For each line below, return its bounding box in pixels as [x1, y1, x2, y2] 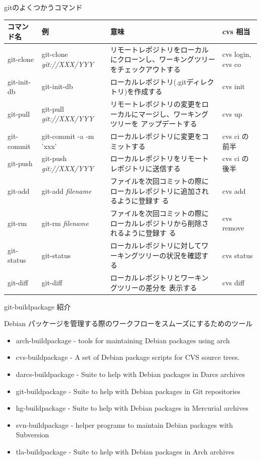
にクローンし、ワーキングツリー [110, 54, 215, 64]
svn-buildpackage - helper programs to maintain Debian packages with [16, 419, 233, 430]
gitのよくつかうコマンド [4, 2, 83, 12]
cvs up [222, 108, 242, 119]
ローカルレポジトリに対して [110, 240, 202, 250]
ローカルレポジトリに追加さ [110, 185, 202, 196]
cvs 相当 [222, 26, 250, 36]
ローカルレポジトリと [110, 272, 181, 282]
